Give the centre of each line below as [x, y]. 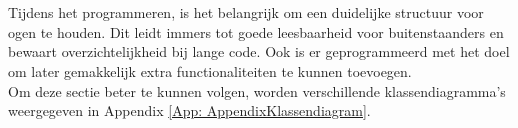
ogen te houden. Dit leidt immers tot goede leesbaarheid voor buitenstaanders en [256, 31]
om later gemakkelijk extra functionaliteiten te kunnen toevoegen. [210, 70]
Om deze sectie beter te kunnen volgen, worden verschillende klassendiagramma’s [257, 90]
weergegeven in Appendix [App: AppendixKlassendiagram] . [189, 110]
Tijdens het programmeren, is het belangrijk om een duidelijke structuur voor [246, 12]
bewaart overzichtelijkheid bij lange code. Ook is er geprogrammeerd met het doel [259, 51]
